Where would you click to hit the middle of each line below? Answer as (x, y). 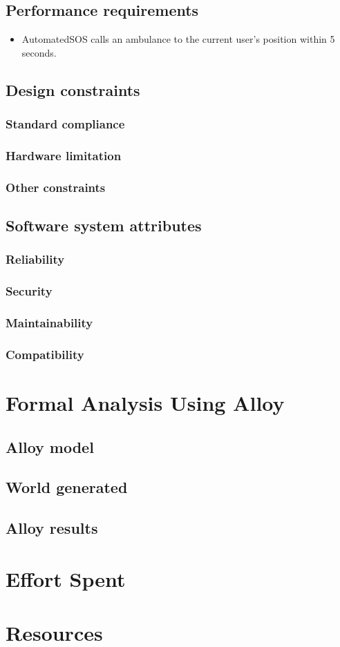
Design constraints (73, 89)
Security (29, 291)
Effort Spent (66, 578)
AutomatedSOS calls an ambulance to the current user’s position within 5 (178, 39)
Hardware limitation (64, 155)
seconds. (39, 52)
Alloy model (50, 446)
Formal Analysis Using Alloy (145, 403)
